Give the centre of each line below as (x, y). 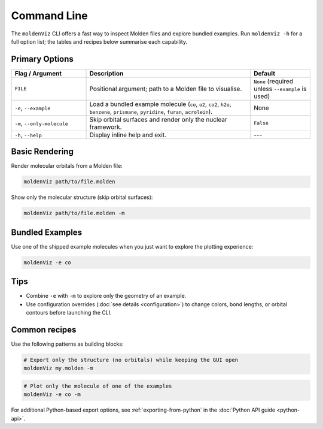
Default (264, 73)
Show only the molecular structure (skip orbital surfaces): (82, 197)
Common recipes (44, 330)
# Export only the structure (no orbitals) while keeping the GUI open (131, 360)
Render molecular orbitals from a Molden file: (67, 166)
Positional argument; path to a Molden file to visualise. (166, 89)
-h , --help (28, 135)
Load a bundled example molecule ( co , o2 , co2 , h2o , (160, 104)
